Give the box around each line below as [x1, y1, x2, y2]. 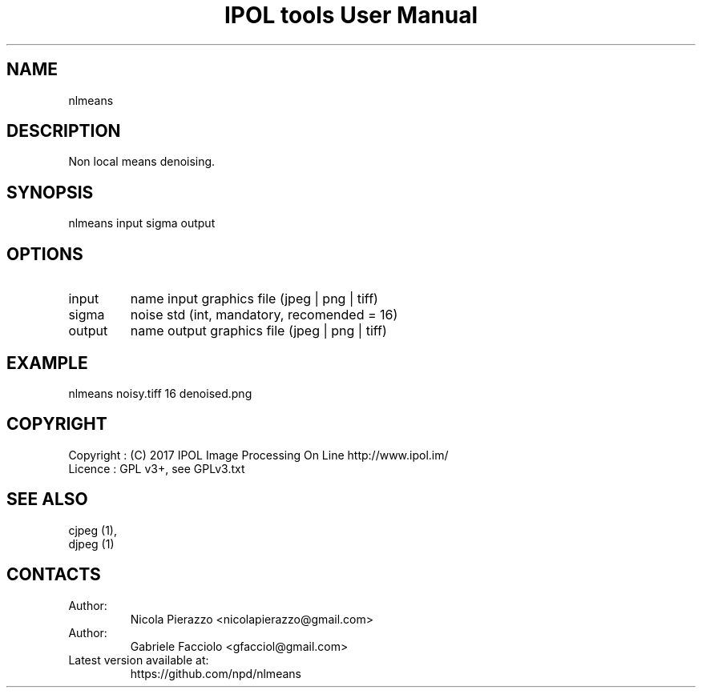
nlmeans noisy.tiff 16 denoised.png [68, 386, 252, 400]
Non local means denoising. [68, 154, 216, 169]
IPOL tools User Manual [224, 2, 478, 29]
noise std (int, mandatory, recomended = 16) [130, 307, 398, 323]
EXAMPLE [6, 352, 88, 373]
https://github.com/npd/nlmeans [130, 666, 301, 680]
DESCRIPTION [6, 121, 121, 142]
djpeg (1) [68, 536, 115, 551]
